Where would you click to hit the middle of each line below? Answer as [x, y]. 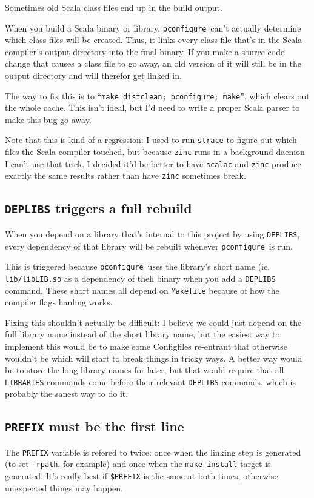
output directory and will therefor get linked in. [93, 75]
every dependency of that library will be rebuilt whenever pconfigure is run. [149, 246]
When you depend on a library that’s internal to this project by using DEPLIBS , [152, 234]
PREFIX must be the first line [95, 426]
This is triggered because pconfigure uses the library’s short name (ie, [138, 266]
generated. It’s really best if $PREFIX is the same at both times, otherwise [142, 476]
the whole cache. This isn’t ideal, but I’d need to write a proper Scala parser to [152, 108]
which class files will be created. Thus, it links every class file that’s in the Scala [154, 40]
